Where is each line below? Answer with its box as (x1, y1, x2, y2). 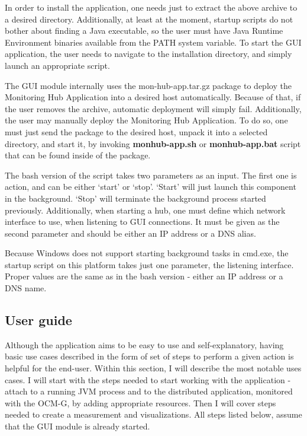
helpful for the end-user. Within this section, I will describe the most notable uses (5, 362, 302, 374)
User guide (5, 311, 72, 329)
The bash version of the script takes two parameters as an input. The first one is (5, 168, 297, 181)
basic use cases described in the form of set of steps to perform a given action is (5, 350, 294, 362)
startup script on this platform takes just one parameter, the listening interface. (5, 258, 294, 270)
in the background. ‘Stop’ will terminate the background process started (5, 192, 266, 204)
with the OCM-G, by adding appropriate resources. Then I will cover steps (5, 396, 276, 409)
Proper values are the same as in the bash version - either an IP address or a (5, 270, 283, 282)
